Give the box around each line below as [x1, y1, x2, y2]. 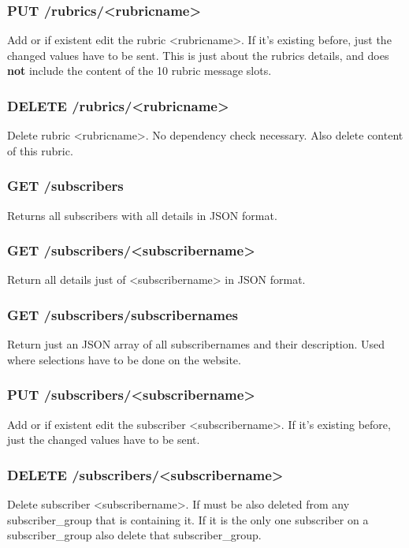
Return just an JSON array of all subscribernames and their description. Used [7, 336, 385, 352]
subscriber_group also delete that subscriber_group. [7, 527, 262, 543]
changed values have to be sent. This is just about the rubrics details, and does [7, 47, 389, 63]
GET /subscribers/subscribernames [7, 304, 238, 324]
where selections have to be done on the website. [7, 351, 241, 367]
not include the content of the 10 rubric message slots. [7, 62, 272, 79]
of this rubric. [7, 142, 73, 158]
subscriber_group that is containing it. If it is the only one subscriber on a [7, 511, 369, 527]
